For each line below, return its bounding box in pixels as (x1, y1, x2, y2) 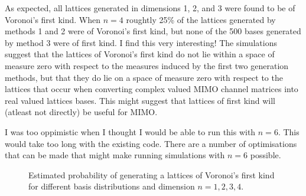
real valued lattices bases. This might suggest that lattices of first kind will (5, 94, 275, 106)
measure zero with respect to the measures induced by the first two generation (5, 59, 289, 71)
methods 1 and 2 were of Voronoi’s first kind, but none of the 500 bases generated (5, 25, 301, 37)
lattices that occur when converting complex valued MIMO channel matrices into (5, 83, 298, 95)
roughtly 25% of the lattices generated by (126, 13, 276, 25)
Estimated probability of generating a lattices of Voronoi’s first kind (28, 168, 275, 181)
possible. (250, 149, 281, 161)
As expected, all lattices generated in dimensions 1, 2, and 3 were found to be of (5, 2, 295, 14)
